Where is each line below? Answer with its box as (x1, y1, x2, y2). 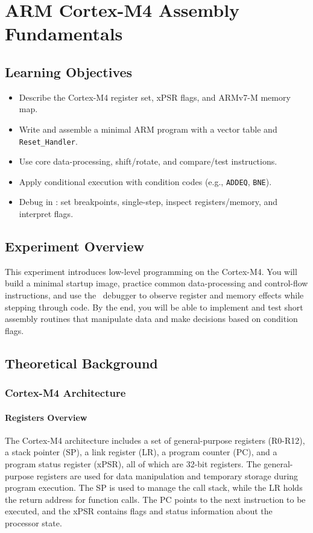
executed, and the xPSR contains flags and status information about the (5, 505, 273, 517)
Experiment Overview (5, 237, 144, 256)
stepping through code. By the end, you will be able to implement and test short (5, 300, 303, 313)
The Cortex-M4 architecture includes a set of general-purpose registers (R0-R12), (5, 434, 305, 446)
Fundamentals (5, 21, 123, 46)
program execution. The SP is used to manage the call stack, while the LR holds (5, 481, 303, 494)
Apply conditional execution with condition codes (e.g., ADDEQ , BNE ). (19, 175, 272, 188)
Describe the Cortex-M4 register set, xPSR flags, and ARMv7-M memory (19, 90, 291, 103)
